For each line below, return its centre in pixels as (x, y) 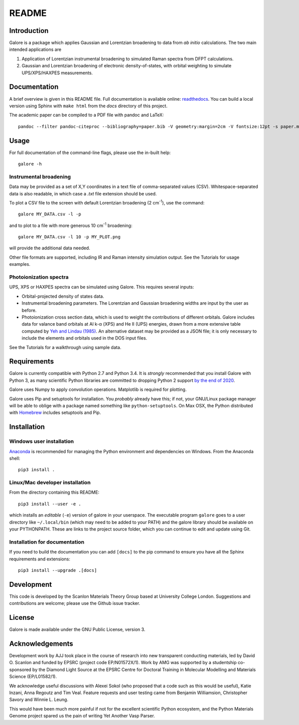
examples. (20, 264)
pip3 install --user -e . (50, 504)
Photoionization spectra (39, 277)
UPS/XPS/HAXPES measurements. (57, 73)
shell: (15, 458)
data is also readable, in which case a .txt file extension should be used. (83, 193)
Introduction (29, 31)
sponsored (20, 669)
